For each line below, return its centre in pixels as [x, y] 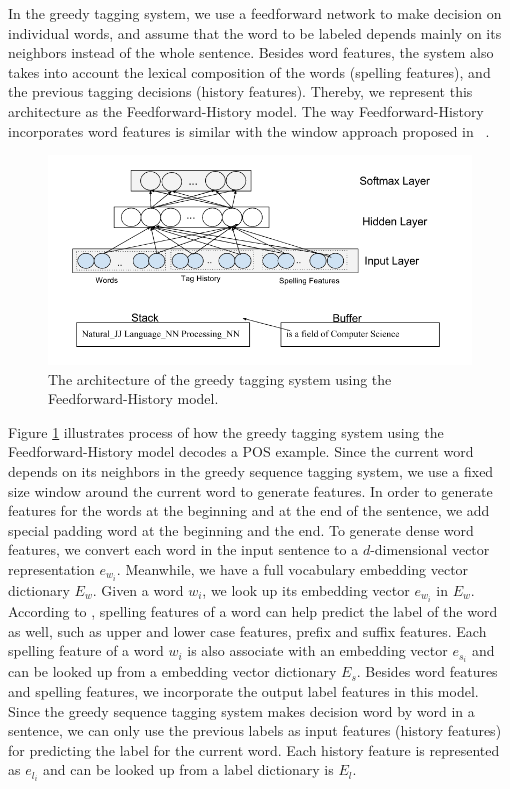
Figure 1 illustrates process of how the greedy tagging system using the [226, 431]
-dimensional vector [430, 549]
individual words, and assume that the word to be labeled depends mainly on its [255, 32]
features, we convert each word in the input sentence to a [183, 549]
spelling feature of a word [86, 650]
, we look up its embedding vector [306, 590]
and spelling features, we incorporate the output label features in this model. [243, 691]
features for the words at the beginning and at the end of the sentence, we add [249, 510]
